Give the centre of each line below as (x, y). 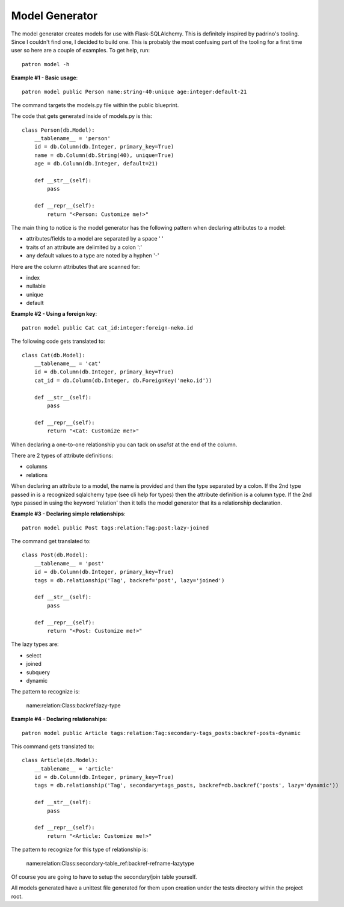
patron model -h (46, 64)
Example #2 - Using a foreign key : (54, 314)
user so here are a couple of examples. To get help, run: (81, 51)
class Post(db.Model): (55, 555)
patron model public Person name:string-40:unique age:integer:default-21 (134, 91)
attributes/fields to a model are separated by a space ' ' (95, 239)
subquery (38, 672)
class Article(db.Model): (60, 760)
